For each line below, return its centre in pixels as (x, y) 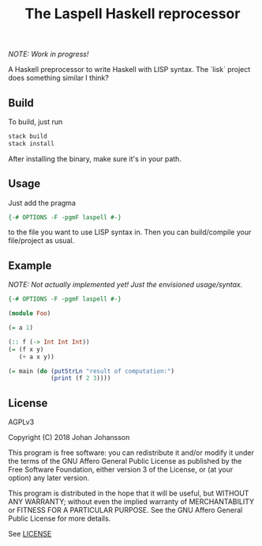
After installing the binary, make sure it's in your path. (95, 158)
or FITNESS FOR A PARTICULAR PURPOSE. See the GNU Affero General (125, 510)
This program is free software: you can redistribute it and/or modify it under (131, 453)
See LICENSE (30, 534)
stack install (32, 143)
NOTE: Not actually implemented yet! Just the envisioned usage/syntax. (125, 285)
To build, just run (36, 122)
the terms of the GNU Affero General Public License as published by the (125, 461)
